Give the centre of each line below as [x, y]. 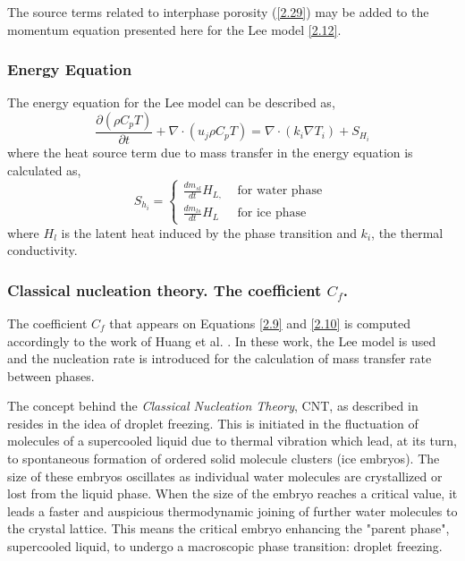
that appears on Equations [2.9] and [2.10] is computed [260, 323]
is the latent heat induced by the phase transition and [209, 232]
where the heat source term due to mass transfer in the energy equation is [210, 153]
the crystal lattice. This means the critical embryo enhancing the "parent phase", [228, 528]
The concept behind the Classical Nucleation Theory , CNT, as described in [213, 406]
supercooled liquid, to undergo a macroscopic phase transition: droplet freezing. [225, 546]
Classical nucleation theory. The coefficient [165, 289]
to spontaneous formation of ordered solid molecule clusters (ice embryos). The [224, 459]
